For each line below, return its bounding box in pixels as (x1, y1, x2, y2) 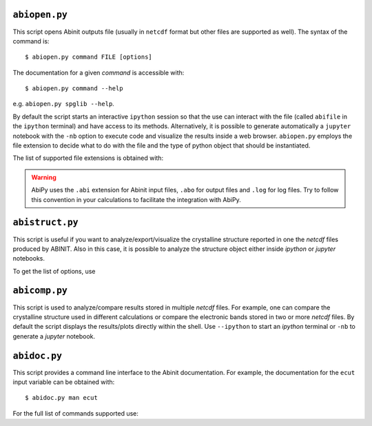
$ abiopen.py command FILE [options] (25, 53, 153, 61)
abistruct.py (12, 217, 79, 228)
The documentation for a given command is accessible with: (12, 68, 185, 77)
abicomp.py (12, 285, 68, 296)
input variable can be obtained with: (12, 378, 115, 386)
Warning (31, 173, 56, 181)
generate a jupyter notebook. (12, 332, 96, 341)
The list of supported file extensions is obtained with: (12, 154, 164, 162)
